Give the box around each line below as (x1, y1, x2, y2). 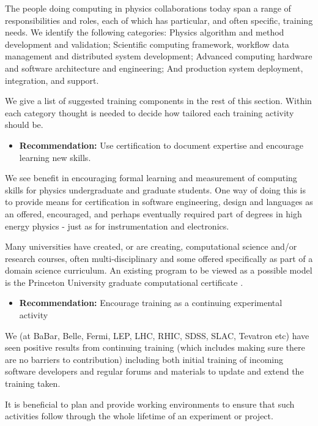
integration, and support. (5, 73, 99, 86)
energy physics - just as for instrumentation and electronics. (5, 219, 229, 232)
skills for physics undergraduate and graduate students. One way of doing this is (5, 183, 306, 196)
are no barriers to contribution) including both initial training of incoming (5, 353, 284, 365)
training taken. (5, 377, 61, 390)
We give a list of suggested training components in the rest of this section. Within (5, 94, 312, 107)
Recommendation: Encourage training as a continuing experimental (19, 296, 283, 309)
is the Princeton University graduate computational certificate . (5, 275, 243, 288)
